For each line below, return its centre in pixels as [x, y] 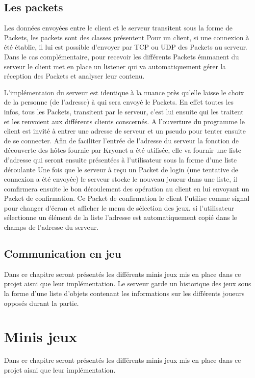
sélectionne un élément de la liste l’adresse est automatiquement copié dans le [121, 217]
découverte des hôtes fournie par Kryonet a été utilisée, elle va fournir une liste [123, 150]
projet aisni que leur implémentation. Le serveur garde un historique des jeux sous [127, 283]
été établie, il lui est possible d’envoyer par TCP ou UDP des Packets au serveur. [126, 47]
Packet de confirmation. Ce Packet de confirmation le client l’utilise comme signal [127, 198]
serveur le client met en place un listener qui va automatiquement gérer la [115, 66]
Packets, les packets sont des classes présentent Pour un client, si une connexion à [127, 37]
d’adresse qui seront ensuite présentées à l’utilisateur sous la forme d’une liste [120, 159]
